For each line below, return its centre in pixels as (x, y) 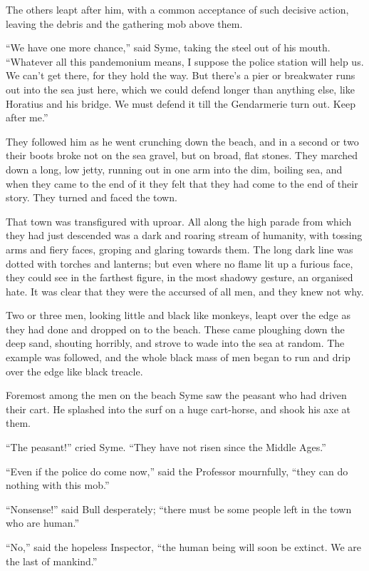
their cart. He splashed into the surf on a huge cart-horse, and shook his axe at (178, 409)
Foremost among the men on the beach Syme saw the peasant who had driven (176, 395)
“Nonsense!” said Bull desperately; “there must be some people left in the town (179, 509)
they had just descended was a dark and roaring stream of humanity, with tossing (184, 235)
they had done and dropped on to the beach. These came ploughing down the (175, 329)
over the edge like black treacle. (74, 371)
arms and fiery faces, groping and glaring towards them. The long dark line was (180, 249)
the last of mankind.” (52, 561)
